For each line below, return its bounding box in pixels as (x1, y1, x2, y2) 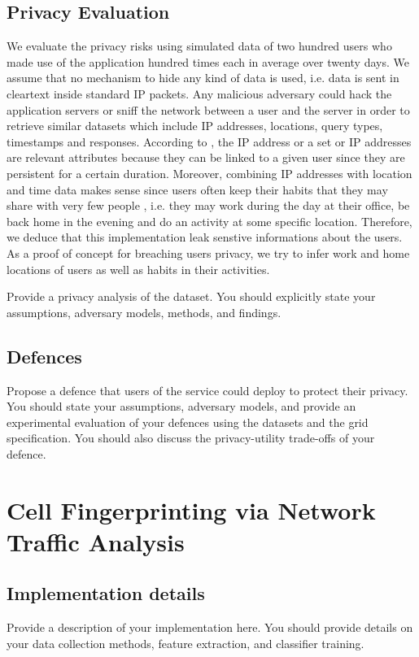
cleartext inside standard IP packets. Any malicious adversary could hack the (7, 85, 392, 102)
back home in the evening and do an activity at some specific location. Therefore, (7, 212, 412, 229)
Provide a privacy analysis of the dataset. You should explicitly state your (7, 288, 376, 305)
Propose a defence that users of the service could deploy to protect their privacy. (7, 381, 408, 398)
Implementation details (7, 581, 205, 606)
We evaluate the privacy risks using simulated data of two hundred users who (7, 37, 392, 54)
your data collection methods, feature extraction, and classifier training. (7, 634, 364, 651)
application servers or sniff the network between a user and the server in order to (7, 101, 410, 118)
